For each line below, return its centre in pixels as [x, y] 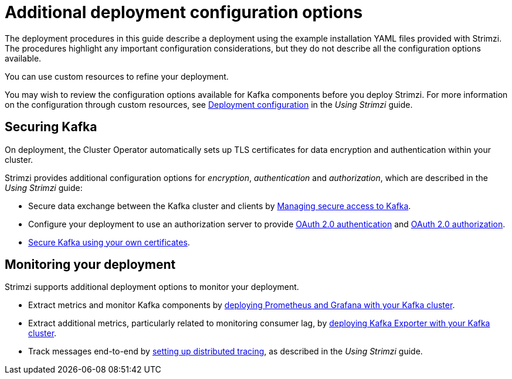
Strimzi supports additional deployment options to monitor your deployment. [152, 287]
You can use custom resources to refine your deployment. [117, 76]
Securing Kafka [51, 127]
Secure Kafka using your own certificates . [109, 242]
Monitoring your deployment [90, 265]
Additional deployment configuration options [184, 12]
